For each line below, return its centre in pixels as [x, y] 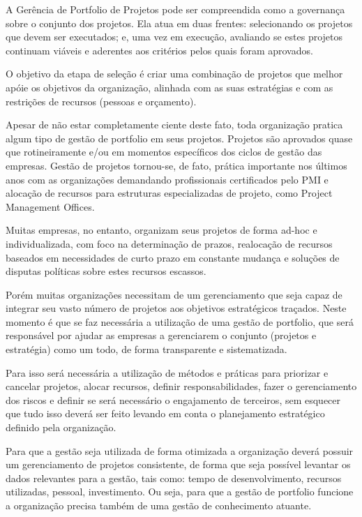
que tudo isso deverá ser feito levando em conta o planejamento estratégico [165, 413]
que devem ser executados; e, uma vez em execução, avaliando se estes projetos [174, 37]
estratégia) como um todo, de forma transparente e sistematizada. [146, 349]
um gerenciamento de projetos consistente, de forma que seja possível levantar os [178, 464]
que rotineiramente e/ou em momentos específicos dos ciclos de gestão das [164, 152]
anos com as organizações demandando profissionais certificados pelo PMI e [167, 179]
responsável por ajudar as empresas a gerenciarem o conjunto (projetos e [161, 335]
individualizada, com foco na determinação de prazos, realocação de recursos [169, 243]
